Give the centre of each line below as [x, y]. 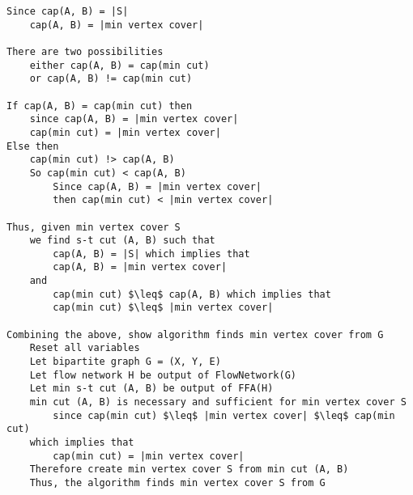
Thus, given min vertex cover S [94, 227]
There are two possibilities [85, 51]
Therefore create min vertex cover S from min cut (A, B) [189, 470]
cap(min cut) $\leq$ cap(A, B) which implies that [192, 294]
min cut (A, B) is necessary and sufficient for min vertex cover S [218, 402]
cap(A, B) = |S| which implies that [151, 254]
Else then [33, 146]
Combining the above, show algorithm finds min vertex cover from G [195, 334]
